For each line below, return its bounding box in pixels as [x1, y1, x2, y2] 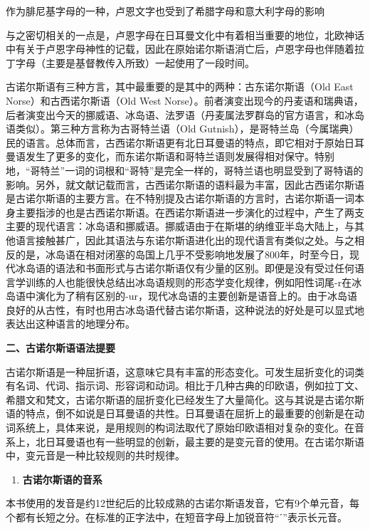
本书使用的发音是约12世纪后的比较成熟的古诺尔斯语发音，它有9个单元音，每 [6, 496, 359, 510]
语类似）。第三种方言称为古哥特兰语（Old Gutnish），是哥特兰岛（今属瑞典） [6, 121, 359, 136]
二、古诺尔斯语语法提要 [6, 340, 115, 355]
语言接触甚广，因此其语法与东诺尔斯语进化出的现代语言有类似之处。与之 [15, 232, 354, 247]
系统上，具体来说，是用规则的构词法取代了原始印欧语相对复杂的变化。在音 [15, 420, 364, 435]
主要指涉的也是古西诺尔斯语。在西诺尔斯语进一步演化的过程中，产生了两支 [15, 204, 364, 219]
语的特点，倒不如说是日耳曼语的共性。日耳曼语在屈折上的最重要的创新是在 [6, 406, 354, 421]
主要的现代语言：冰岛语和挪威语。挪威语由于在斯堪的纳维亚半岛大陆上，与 [6, 219, 354, 234]
